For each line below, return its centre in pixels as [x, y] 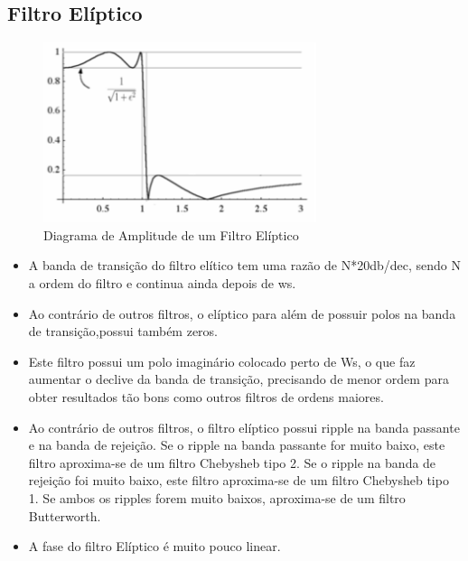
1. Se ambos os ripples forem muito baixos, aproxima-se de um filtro [217, 497]
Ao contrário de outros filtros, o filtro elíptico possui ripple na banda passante [244, 427]
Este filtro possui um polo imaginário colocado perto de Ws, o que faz [222, 361]
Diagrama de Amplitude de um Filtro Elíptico [171, 234]
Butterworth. [65, 515]
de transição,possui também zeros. [123, 331]
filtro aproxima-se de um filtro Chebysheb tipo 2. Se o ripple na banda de [232, 462]
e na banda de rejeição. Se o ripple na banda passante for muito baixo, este [237, 445]
